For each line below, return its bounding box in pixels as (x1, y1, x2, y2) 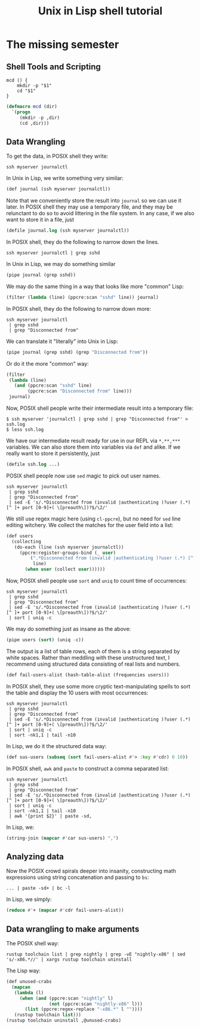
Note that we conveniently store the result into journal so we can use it (6, 197, 181, 204)
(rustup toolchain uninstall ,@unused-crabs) (6, 1018, 121, 1024)
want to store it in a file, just (6, 216, 75, 223)
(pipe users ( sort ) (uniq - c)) (6, 637, 84, 643)
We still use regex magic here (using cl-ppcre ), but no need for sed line (6, 515, 181, 522)
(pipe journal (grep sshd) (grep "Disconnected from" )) (6, 349, 148, 355)
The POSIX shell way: (6, 940, 59, 947)
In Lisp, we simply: (6, 896, 52, 903)
